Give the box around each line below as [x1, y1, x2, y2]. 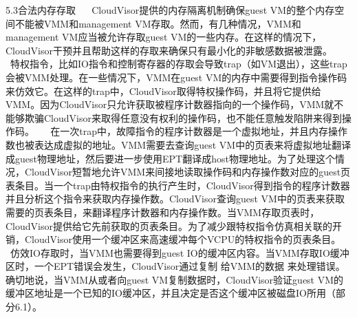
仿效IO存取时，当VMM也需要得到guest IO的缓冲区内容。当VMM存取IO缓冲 [10, 245, 349, 259]
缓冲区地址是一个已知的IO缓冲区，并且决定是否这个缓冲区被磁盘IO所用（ [6, 286, 336, 300]
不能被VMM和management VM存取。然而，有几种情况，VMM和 [14, 16, 301, 30]
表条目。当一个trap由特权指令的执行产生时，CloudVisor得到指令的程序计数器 [6, 178, 350, 192]
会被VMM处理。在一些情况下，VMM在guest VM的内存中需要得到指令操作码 [6, 70, 347, 84]
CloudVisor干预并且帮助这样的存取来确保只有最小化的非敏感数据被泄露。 [6, 43, 332, 57]
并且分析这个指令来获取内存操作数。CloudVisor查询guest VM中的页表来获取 [6, 191, 345, 206]
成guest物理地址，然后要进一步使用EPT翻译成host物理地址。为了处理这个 [6, 151, 335, 165]
